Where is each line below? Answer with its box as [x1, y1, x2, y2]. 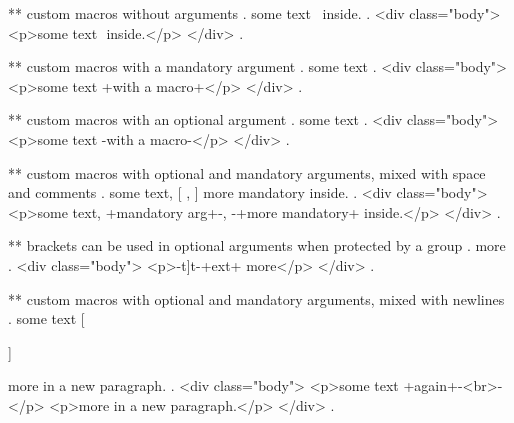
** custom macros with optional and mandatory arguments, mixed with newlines [8, 288, 505, 309]
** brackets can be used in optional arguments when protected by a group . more [8, 235, 506, 256]
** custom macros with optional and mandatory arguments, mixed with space [8, 162, 486, 183]
